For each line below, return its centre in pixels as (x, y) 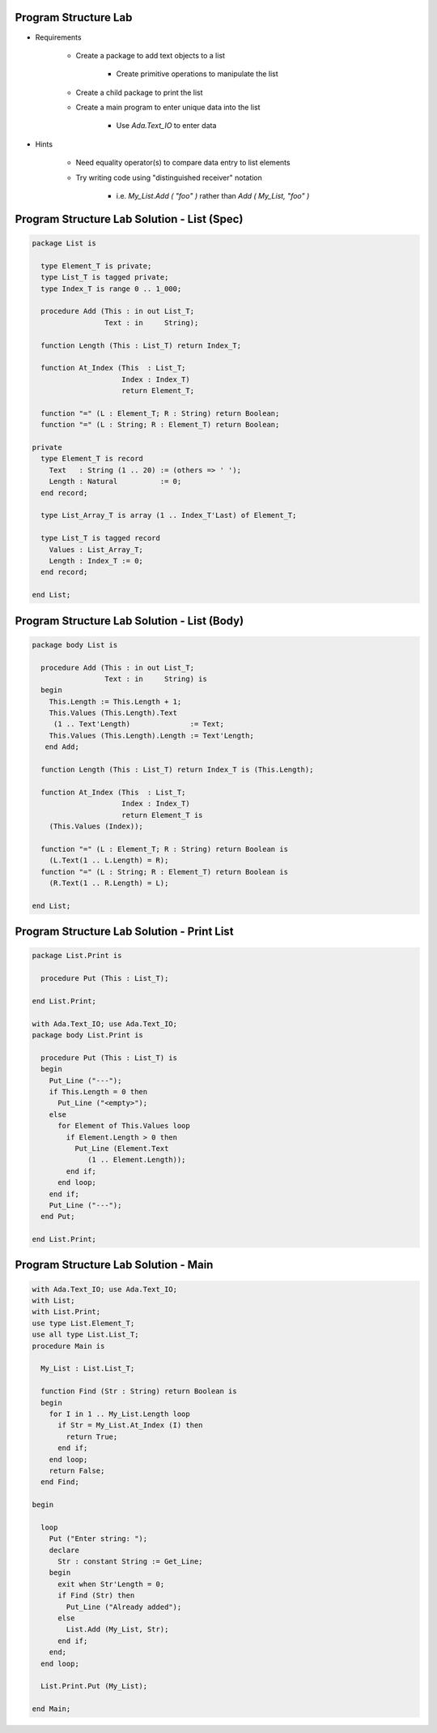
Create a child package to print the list (139, 92)
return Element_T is (162, 815)
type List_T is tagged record (101, 538)
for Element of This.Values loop (124, 1126)
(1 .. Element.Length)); (137, 1160)
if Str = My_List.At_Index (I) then (130, 1425)
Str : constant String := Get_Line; (130, 1562)
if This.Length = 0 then (98, 1091)
